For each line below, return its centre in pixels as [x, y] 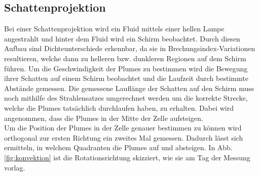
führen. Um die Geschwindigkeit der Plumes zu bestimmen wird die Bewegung [126, 68]
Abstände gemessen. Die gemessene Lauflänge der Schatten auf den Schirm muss [129, 88]
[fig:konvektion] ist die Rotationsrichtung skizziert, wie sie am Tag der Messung [127, 157]
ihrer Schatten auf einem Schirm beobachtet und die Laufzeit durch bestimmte [126, 78]
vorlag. [15, 167]
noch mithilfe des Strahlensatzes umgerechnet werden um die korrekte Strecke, [126, 98]
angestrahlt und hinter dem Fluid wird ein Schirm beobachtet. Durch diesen [122, 38]
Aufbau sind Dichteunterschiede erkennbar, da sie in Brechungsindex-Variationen [130, 48]
